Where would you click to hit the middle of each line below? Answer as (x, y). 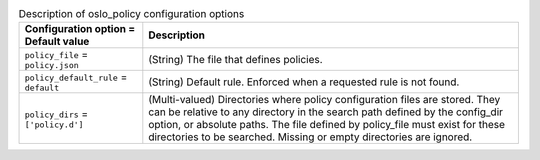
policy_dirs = (56, 113)
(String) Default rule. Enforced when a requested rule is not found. (304, 82)
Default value (57, 42)
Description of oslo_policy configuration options (131, 14)
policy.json (51, 65)
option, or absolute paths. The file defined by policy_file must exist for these (326, 125)
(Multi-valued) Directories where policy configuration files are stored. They (324, 100)
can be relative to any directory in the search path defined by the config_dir (326, 112)
